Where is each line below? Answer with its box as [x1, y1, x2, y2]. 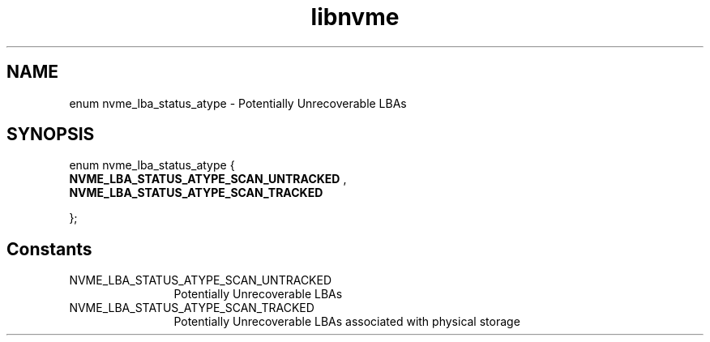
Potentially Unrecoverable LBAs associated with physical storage [173, 314, 520, 329]
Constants [6, 238, 92, 259]
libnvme [310, 3, 400, 31]
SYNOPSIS [6, 124, 95, 145]
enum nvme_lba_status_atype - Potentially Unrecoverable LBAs [69, 96, 407, 110]
